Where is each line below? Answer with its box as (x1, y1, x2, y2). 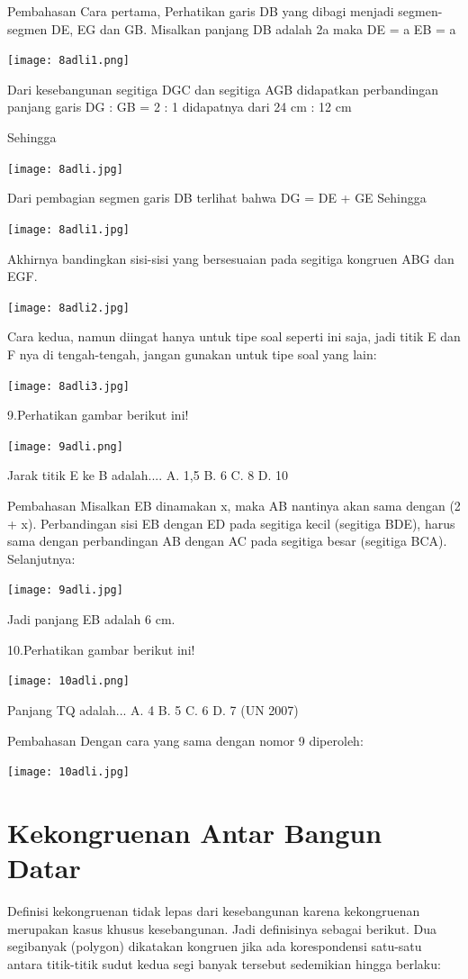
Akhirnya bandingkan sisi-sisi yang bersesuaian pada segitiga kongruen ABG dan (7, 249, 454, 267)
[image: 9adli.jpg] (7, 584, 123, 597)
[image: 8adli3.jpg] (7, 379, 130, 393)
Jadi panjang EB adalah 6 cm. (7, 610, 175, 629)
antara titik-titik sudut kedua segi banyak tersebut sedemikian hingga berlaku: (7, 954, 441, 973)
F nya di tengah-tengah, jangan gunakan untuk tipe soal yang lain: (7, 344, 377, 363)
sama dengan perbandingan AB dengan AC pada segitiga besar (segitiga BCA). (7, 531, 447, 550)
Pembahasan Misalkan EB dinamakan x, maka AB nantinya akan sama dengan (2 (7, 496, 461, 515)
